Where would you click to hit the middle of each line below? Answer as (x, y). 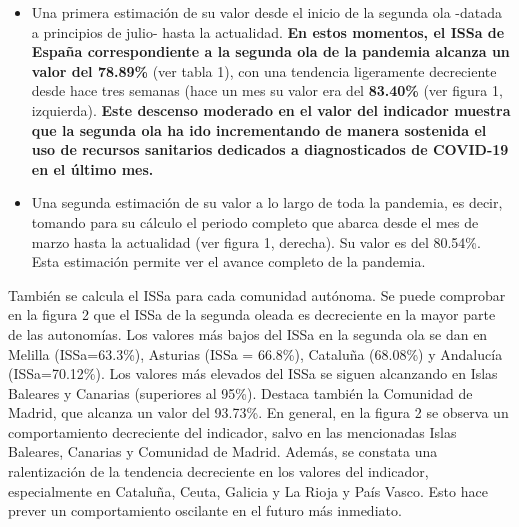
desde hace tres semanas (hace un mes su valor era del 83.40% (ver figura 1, (267, 90)
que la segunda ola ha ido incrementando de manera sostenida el (259, 129)
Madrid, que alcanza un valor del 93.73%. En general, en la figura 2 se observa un (258, 412)
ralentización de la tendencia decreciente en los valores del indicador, (218, 471)
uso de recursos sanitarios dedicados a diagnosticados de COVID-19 (270, 149)
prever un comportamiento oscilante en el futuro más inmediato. (205, 510)
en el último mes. (92, 168)
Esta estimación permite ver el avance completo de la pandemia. (228, 261)
